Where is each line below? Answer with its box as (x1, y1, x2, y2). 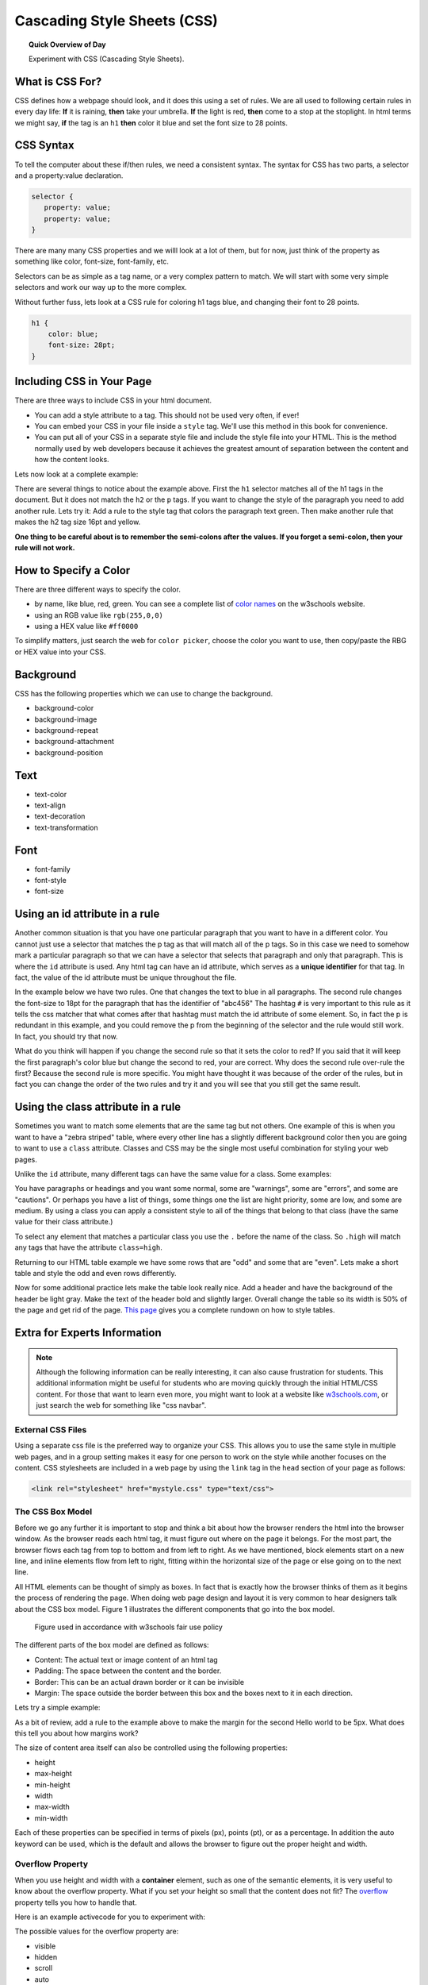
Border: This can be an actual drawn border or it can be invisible (34, 1677, 245, 1686)
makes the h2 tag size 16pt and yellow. (14, 517, 141, 527)
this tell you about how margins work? (14, 1729, 139, 1738)
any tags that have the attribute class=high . (14, 1243, 162, 1252)
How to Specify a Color (14, 564, 131, 577)
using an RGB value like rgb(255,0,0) (34, 610, 164, 619)
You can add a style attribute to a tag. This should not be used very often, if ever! (34, 410, 300, 420)
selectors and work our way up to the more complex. (14, 283, 188, 292)
